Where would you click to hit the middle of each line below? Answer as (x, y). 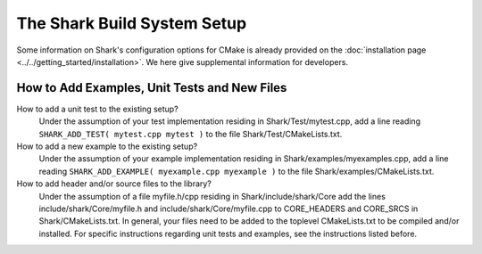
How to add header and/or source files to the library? (114, 184)
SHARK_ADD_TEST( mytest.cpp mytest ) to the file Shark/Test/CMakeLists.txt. (191, 134)
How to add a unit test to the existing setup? (97, 109)
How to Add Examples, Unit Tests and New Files (152, 88)
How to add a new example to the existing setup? (107, 146)
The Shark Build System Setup (132, 23)
